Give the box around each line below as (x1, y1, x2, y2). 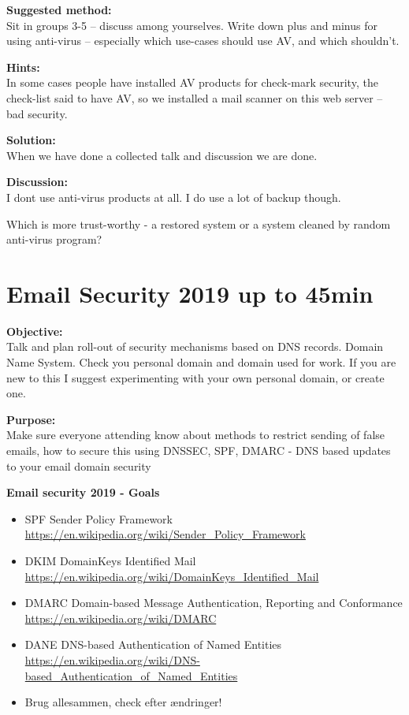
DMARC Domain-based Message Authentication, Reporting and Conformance (24, 594, 403, 611)
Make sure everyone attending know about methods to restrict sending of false (6, 426, 385, 443)
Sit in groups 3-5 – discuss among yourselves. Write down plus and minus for (6, 17, 377, 33)
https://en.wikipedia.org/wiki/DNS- (24, 651, 200, 668)
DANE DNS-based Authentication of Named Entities (24, 636, 282, 653)
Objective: (6, 322, 63, 339)
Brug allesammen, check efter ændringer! (24, 694, 222, 710)
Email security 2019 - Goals (6, 484, 160, 501)
